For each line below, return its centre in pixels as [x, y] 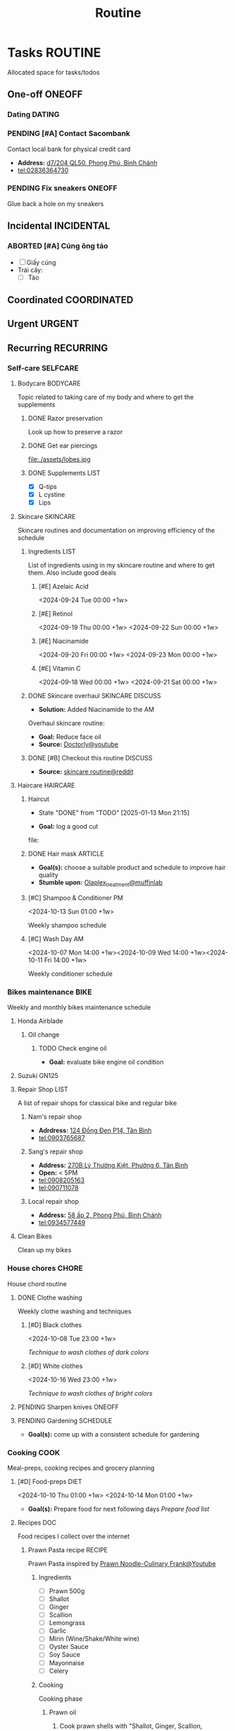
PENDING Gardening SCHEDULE [65, 1420]
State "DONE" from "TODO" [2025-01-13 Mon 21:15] [114, 813]
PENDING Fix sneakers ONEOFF [62, 188]
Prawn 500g [67, 1591]
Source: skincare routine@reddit [86, 772]
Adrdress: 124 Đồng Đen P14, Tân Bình [95, 1130]
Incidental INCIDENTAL [59, 226]
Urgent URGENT [43, 324]
